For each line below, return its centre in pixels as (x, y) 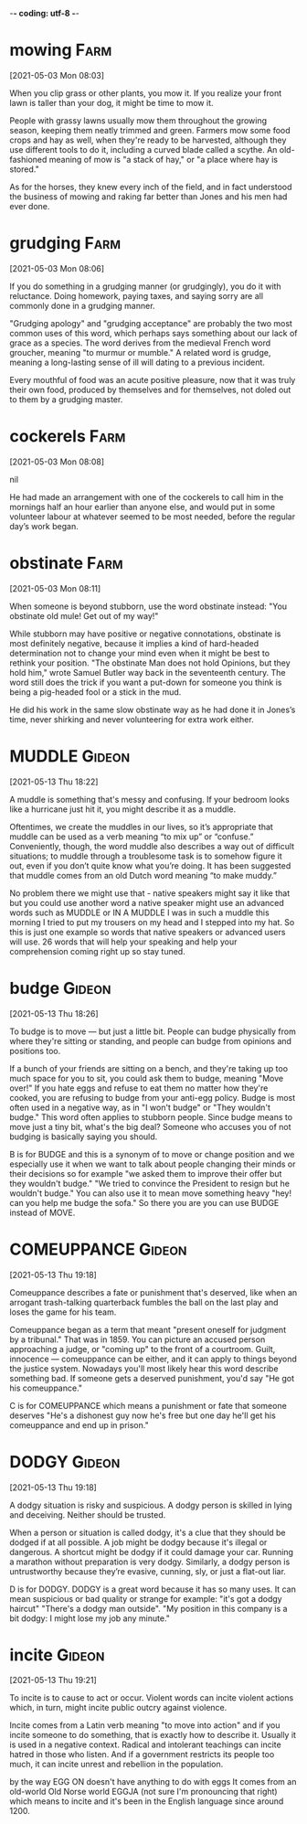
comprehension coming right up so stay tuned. (97, 951)
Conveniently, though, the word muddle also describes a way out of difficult (152, 846)
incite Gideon (57, 1655)
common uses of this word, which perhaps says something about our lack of (153, 333)
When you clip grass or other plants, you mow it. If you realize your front (146, 93)
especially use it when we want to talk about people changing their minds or (153, 1164)
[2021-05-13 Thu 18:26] (54, 1013)
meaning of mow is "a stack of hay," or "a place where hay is (164, 159)
